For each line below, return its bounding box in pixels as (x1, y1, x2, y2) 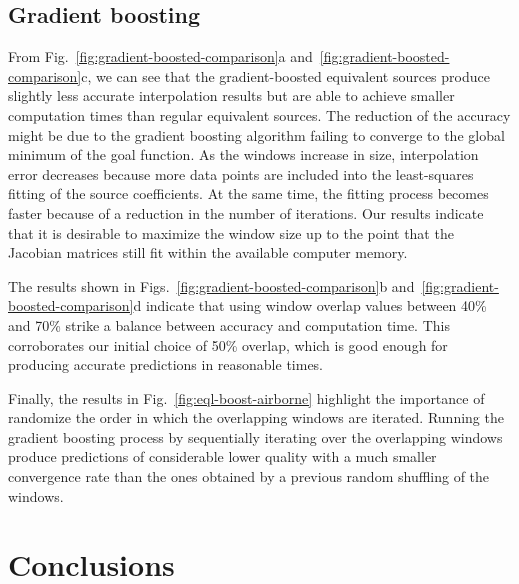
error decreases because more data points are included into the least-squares (8, 163, 474, 184)
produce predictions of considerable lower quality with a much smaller (8, 446, 437, 467)
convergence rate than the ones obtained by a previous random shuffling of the (8, 466, 490, 487)
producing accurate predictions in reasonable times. (8, 354, 324, 375)
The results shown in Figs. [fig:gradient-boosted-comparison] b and (8, 275, 415, 296)
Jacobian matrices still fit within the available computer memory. (8, 242, 408, 263)
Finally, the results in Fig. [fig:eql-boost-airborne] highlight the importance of (8, 387, 485, 408)
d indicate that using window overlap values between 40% (133, 295, 487, 316)
